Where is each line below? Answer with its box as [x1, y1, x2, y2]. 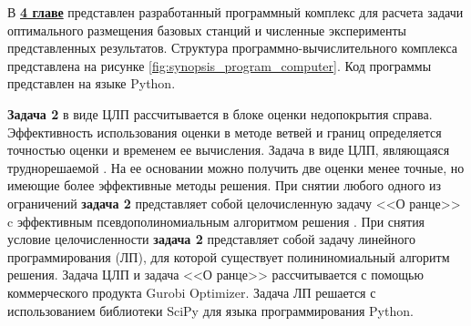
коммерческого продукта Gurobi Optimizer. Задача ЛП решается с [7, 282, 376, 301]
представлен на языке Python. [7, 74, 176, 93]
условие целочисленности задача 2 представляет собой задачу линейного [7, 229, 415, 249]
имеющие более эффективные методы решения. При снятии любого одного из [7, 176, 442, 195]
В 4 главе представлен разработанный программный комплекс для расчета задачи [7, 3, 464, 21]
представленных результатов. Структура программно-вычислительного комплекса [7, 38, 458, 57]
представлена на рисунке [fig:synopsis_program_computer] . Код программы [7, 56, 432, 75]
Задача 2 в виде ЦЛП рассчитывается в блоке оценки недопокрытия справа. [7, 104, 433, 123]
